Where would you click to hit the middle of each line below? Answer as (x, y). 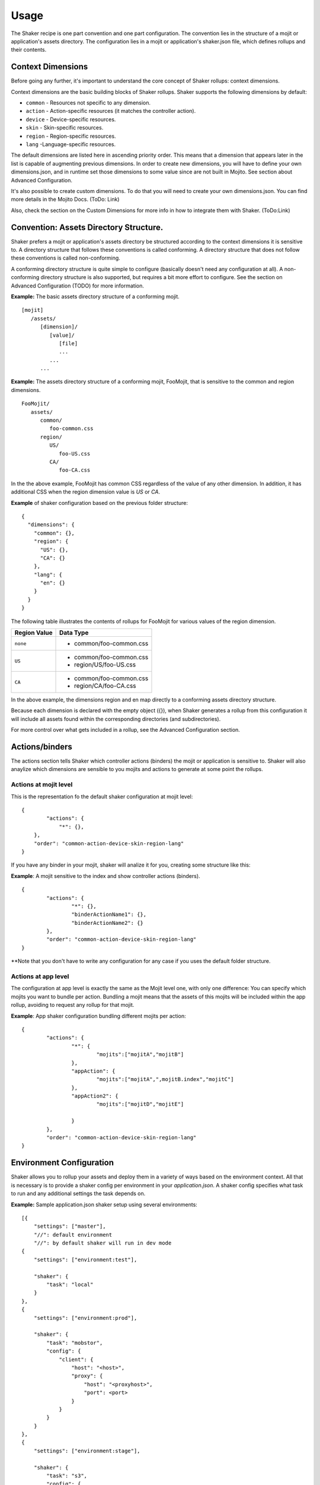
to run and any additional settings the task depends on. (78, 1193)
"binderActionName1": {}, (109, 914)
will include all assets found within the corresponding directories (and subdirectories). (116, 719)
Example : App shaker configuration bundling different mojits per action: (98, 1016)
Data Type (74, 633)
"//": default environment (73, 1235)
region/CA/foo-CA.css (105, 686)
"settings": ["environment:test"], (85, 1260)
